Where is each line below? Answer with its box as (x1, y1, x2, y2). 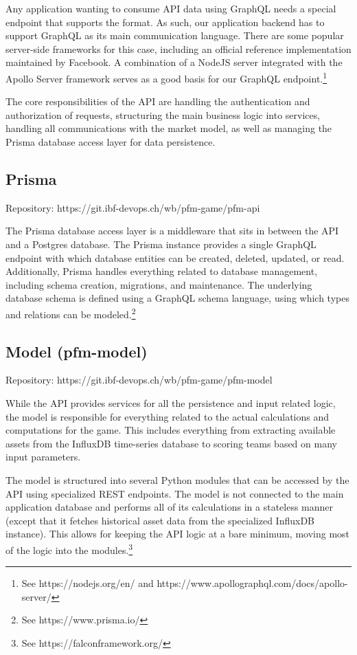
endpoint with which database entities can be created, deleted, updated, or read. (5, 250, 345, 265)
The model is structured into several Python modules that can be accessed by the (5, 472, 349, 487)
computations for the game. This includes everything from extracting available (5, 423, 336, 437)
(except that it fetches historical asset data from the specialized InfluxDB (5, 513, 314, 527)
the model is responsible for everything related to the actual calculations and (5, 409, 330, 423)
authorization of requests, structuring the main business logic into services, (5, 107, 321, 122)
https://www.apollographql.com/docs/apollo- (157, 576, 348, 590)
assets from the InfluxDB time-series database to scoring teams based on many (5, 436, 337, 450)
